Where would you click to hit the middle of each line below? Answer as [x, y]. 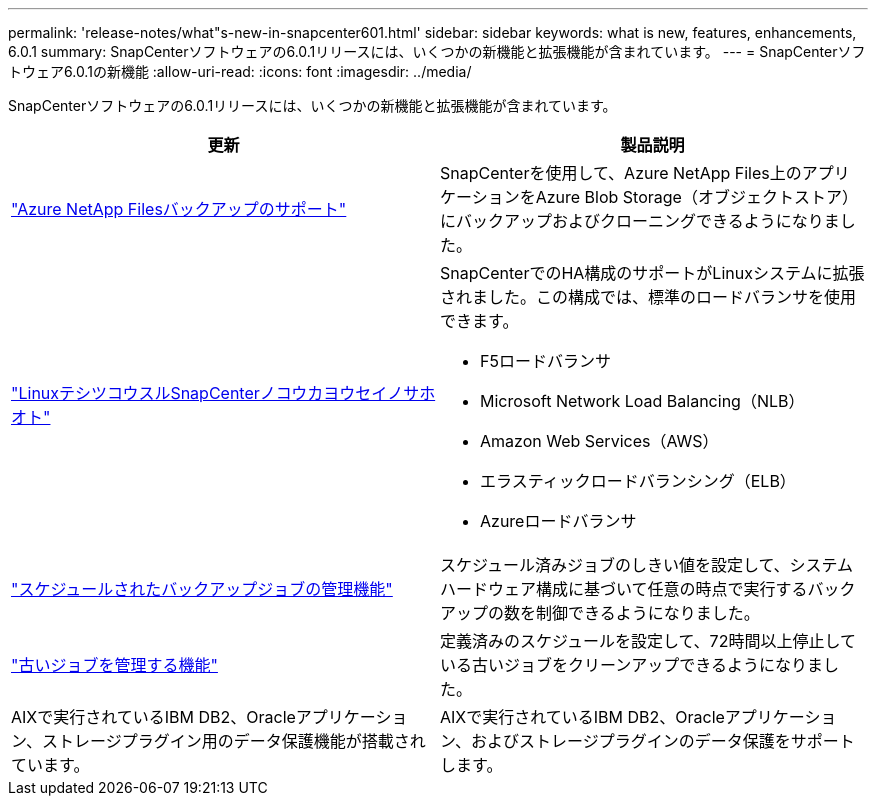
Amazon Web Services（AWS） [599, 441]
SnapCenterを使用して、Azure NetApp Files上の [621, 173]
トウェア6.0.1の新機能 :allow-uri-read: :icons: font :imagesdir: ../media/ [240, 71]
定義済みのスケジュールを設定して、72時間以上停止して [648, 641]
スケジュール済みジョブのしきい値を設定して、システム [647, 565]
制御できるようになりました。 [648, 613]
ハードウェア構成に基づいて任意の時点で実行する [624, 589]
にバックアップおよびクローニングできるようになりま [640, 221]
